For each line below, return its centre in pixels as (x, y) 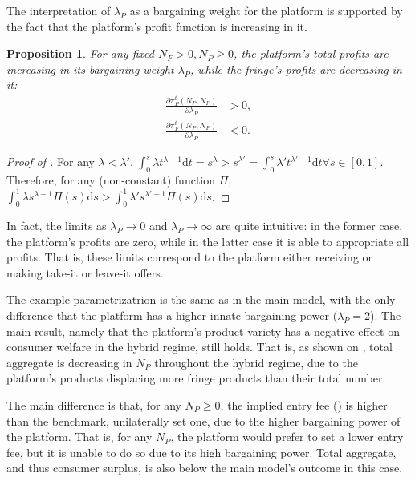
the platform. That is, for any (79, 437)
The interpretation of (59, 10)
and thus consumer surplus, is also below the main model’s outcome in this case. (205, 468)
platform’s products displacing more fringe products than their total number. (196, 378)
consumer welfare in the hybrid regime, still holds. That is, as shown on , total (199, 347)
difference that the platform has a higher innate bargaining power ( (172, 315)
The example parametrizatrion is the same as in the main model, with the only (201, 299)
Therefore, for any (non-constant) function (111, 180)
